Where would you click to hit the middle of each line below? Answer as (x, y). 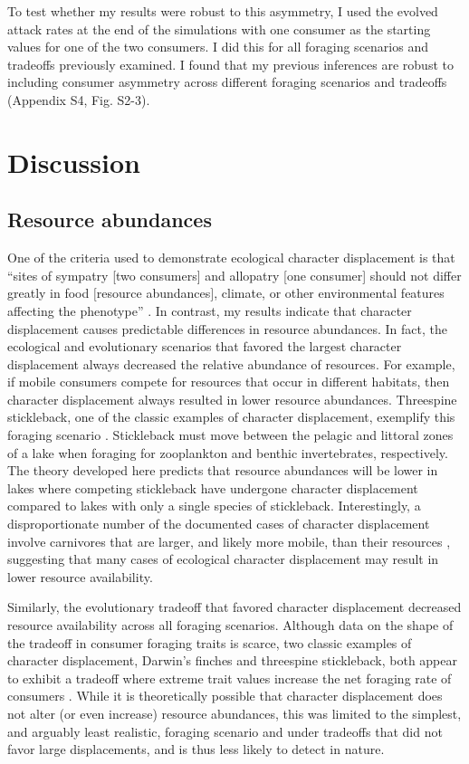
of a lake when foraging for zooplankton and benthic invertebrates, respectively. (228, 452)
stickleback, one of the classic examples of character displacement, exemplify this (231, 417)
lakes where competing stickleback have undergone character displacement (213, 487)
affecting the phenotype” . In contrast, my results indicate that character (210, 310)
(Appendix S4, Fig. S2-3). (79, 99)
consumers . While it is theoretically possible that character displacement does (225, 696)
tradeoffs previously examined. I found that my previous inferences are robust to (230, 64)
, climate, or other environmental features (329, 293)
